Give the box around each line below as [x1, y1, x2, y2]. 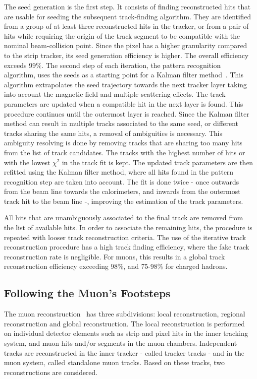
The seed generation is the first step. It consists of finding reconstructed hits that [4, 1, 251, 11]
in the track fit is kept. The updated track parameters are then [62, 157, 253, 167]
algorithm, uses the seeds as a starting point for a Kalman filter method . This [4, 69, 244, 80]
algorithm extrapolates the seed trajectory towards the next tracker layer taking [4, 79, 247, 89]
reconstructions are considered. [4, 367, 98, 377]
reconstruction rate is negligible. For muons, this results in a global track [4, 251, 225, 261]
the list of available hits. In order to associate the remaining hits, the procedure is [4, 222, 253, 233]
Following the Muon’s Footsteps [4, 285, 171, 301]
